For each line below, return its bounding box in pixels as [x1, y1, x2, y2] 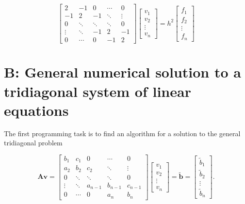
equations [4, 100, 69, 120]
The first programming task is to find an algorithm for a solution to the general [4, 128, 241, 138]
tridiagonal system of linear [4, 81, 191, 101]
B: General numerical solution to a [4, 62, 241, 82]
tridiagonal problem [4, 138, 63, 148]
